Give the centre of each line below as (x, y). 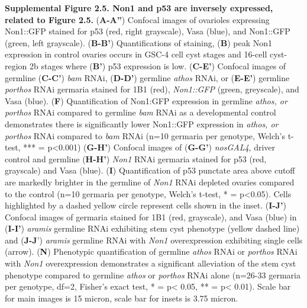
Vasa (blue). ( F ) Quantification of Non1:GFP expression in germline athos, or (146, 100)
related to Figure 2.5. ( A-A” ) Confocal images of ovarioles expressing (137, 19)
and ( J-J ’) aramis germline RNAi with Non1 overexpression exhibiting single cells (154, 240)
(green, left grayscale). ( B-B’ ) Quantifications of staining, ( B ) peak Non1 (139, 42)
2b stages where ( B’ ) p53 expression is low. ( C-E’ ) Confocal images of (158, 65)
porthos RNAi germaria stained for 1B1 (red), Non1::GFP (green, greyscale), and (152, 89)
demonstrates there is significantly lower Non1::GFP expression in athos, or (142, 123)
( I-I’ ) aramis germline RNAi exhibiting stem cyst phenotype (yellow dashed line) (152, 228)
